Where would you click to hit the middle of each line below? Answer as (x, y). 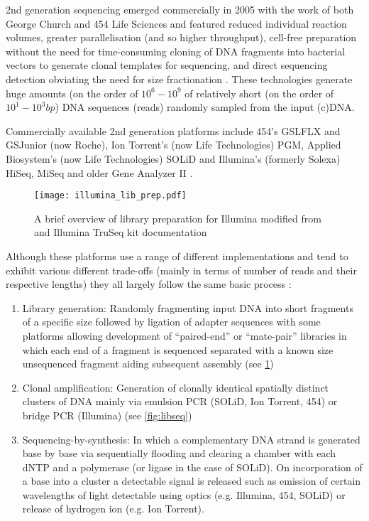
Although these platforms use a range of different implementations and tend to (177, 256)
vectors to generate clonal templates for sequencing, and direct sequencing (167, 65)
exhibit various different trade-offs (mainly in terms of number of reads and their (181, 270)
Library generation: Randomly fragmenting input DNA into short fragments (188, 307)
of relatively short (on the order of (259, 93)
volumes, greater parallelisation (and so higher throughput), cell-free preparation (181, 37)
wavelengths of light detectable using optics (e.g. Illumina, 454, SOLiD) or (184, 494)
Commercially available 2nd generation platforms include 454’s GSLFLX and (173, 130)
